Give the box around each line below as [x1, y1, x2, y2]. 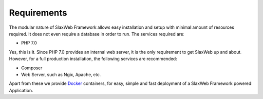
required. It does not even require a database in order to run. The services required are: [9, 31, 185, 37]
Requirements [9, 7, 68, 18]
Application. [9, 87, 34, 93]
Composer [21, 65, 42, 71]
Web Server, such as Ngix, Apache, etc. [21, 71, 101, 78]
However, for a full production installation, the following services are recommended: [9, 56, 177, 62]
